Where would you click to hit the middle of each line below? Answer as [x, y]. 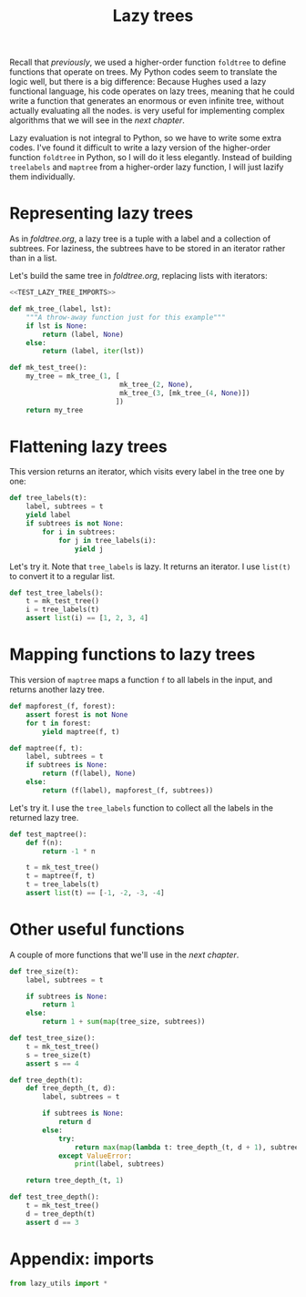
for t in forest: [59, 723]
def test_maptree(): [49, 834]
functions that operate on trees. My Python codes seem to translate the [143, 72]
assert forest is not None [77, 715]
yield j [89, 549]
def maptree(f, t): [46, 748]
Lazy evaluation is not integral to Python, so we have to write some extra [146, 138]
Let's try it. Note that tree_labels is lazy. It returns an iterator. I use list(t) [150, 567]
